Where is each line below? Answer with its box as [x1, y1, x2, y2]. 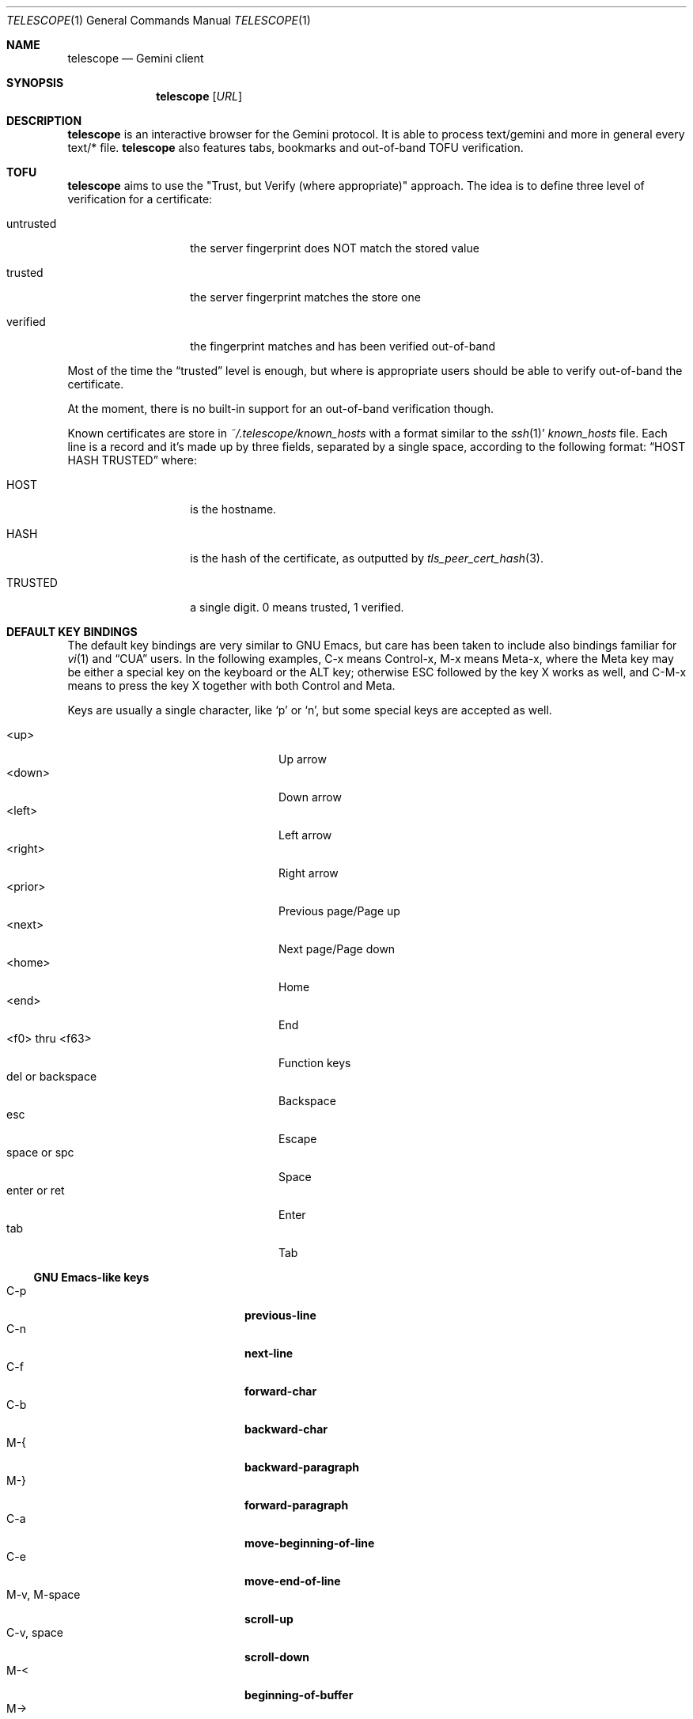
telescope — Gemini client [67, 51, 204, 65]
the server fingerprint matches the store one [190, 290, 421, 304]
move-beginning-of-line [244, 1536, 375, 1550]
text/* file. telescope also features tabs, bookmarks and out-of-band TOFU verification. [67, 141, 524, 154]
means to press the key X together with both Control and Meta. [67, 679, 396, 692]
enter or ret [6, 1183, 65, 1197]
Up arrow [278, 752, 327, 766]
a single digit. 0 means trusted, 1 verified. [190, 600, 404, 614]
